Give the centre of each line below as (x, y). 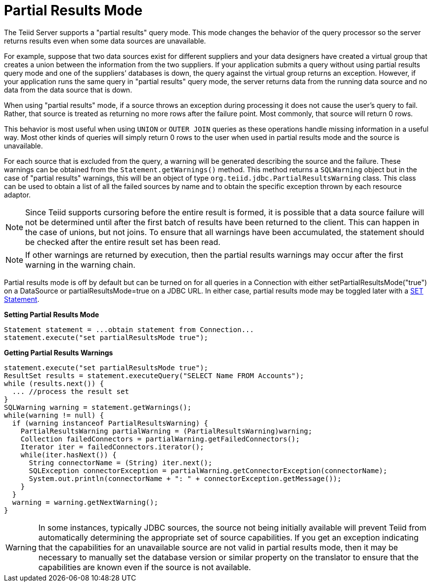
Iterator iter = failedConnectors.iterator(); (112, 447)
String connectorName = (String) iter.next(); (121, 463)
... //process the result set (70, 391)
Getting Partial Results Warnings (59, 352)
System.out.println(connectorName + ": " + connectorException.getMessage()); (185, 478)
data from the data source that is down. (68, 90)
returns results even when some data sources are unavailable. (105, 41)
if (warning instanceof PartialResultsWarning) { (110, 423)
